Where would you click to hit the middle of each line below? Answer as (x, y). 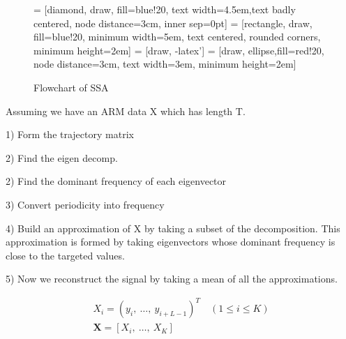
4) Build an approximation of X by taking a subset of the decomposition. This (173, 228)
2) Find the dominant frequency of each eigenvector (116, 181)
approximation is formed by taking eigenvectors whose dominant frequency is (171, 242)
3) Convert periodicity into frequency (85, 204)
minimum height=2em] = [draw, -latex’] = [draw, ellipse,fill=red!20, (179, 50)
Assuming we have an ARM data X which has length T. (126, 111)
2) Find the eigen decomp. (62, 157)
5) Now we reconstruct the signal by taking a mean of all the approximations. (172, 279)
